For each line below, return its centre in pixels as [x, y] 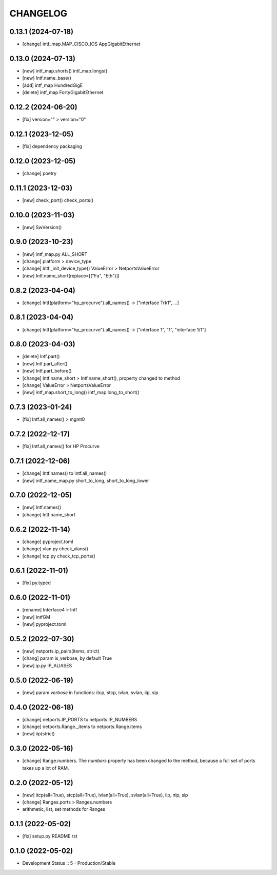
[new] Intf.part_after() [45, 364]
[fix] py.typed [36, 583]
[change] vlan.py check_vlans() [55, 549]
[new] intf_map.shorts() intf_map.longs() [65, 71]
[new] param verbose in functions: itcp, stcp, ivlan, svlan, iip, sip [90, 692]
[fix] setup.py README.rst [50, 836]
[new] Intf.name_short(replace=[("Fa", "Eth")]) [71, 275]
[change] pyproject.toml [48, 542]
